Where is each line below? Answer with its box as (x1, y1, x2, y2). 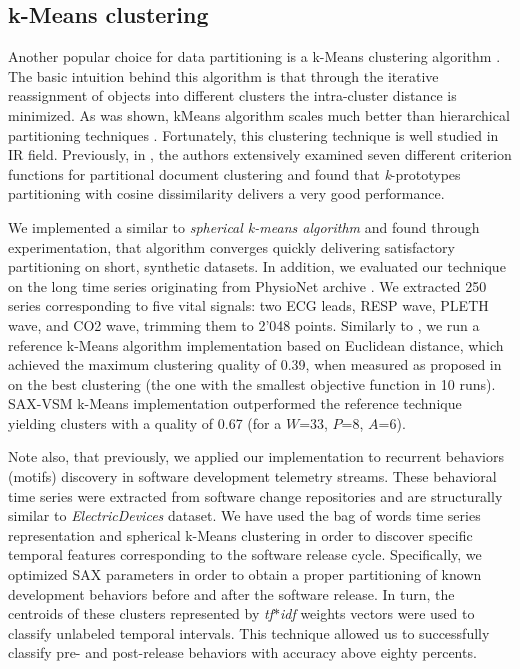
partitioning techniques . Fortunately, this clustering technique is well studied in (8, 124, 499, 145)
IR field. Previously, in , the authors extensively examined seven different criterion (8, 144, 512, 165)
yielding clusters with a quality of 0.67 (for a (8, 412, 282, 433)
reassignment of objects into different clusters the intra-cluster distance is (8, 85, 457, 106)
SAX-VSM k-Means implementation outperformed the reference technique (8, 393, 462, 414)
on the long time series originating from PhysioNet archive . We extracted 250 (8, 275, 487, 296)
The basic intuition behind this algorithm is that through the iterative (8, 65, 439, 86)
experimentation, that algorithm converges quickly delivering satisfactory (8, 236, 455, 257)
